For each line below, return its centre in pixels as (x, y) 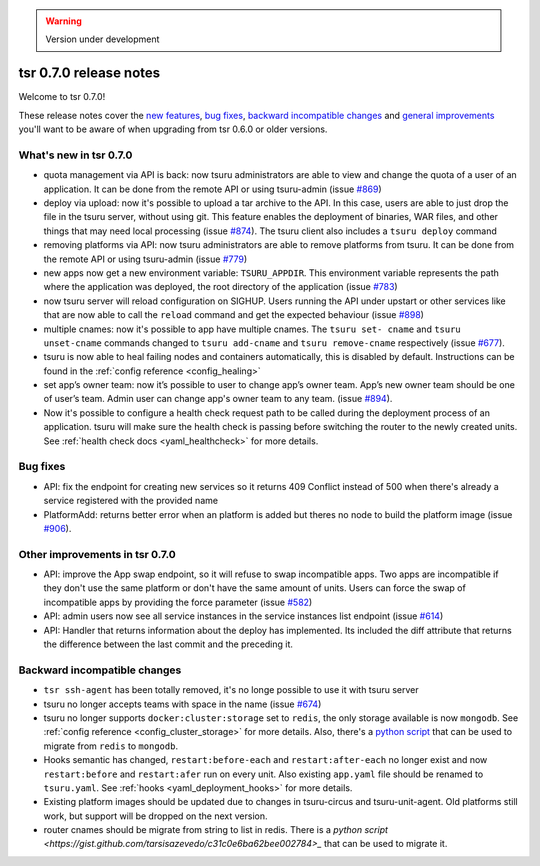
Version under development (102, 39)
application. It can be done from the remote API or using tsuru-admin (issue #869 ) (212, 189)
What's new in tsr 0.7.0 (75, 155)
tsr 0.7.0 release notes (89, 73)
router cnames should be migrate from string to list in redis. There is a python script (216, 830)
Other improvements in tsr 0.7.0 (97, 554)
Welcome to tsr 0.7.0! (62, 97)
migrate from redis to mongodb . (111, 746)
